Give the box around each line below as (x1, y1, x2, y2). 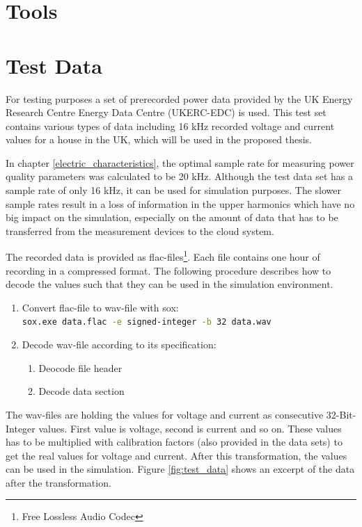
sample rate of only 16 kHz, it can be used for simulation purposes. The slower (6, 183, 342, 197)
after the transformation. (6, 475, 111, 489)
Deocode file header (38, 360, 123, 375)
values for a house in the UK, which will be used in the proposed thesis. (6, 132, 312, 147)
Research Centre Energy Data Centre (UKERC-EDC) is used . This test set (6, 105, 326, 120)
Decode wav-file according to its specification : (22, 337, 217, 352)
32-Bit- (326, 407, 356, 421)
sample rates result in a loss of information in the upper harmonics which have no (6, 196, 355, 211)
